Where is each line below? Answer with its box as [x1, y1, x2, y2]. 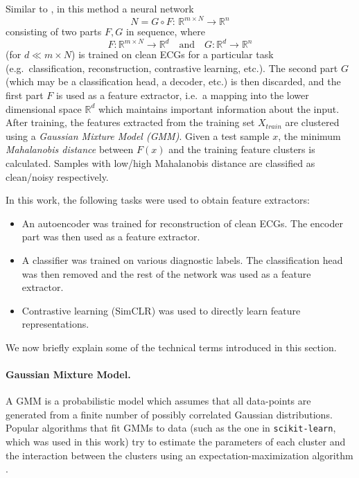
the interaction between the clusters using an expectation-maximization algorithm [6, 448, 353, 462]
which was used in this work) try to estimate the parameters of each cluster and [6, 434, 346, 449]
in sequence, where [125, 24, 205, 39]
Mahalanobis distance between [6, 142, 134, 157]
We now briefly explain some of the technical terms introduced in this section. [6, 339, 337, 354]
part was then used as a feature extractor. [21, 229, 200, 244]
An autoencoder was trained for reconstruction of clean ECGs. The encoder [21, 215, 343, 230]
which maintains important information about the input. [98, 101, 340, 116]
